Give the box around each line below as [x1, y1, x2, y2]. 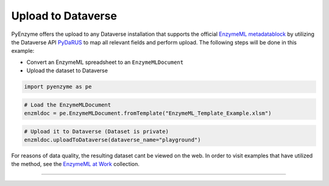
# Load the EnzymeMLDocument [24, 101, 111, 108]
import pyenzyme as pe [24, 83, 92, 91]
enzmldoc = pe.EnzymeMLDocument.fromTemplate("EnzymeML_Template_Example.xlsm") [24, 110, 272, 117]
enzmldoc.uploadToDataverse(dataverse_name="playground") [24, 137, 201, 143]
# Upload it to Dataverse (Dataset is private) [24, 128, 169, 135]
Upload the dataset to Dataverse [26, 67, 108, 74]
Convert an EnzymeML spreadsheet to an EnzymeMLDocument [26, 58, 184, 66]
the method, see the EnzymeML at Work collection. [11, 160, 140, 168]
